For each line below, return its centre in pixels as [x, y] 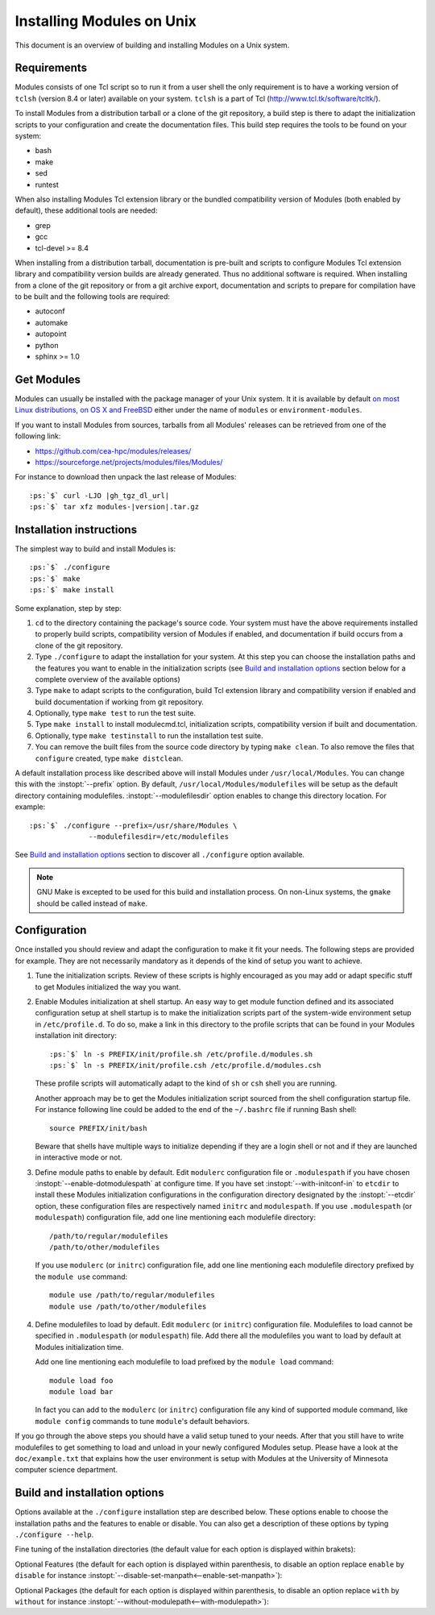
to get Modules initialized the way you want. [108, 986]
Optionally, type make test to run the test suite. [116, 713]
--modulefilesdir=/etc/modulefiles [159, 837]
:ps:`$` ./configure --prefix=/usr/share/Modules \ [133, 825]
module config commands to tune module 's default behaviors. [142, 1421]
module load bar [81, 1391]
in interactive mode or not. [79, 1157]
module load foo [81, 1380]
